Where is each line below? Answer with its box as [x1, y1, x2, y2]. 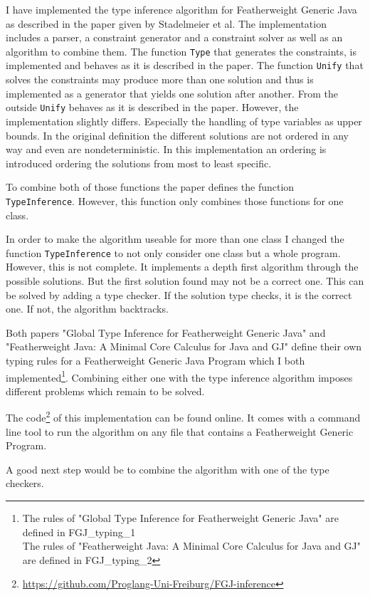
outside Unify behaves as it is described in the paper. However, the [6, 100, 299, 115]
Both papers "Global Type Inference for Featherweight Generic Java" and [6, 325, 326, 340]
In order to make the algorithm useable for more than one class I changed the [6, 231, 344, 246]
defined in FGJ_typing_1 [22, 524, 136, 539]
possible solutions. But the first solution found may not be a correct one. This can [6, 273, 364, 288]
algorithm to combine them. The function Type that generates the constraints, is [6, 43, 356, 58]
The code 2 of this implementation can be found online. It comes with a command [6, 408, 361, 425]
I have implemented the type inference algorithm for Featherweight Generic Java [6, 2, 357, 16]
